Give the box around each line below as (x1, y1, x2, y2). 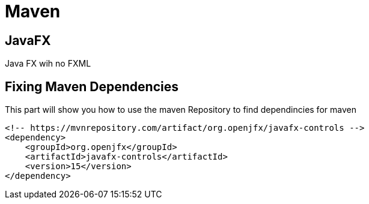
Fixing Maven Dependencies (5, 79, 179, 94)
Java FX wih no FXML (5, 58, 91, 69)
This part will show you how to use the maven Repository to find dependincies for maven (5, 104, 356, 115)
